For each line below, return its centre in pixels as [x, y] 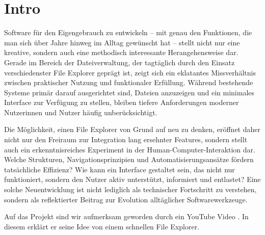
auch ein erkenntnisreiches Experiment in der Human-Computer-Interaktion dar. [130, 149]
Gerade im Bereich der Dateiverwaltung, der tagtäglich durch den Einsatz [120, 62]
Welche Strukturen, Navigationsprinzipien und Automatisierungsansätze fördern [129, 159]
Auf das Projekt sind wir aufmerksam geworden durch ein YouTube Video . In [126, 216]
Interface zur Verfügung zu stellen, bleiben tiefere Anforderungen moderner [122, 102]
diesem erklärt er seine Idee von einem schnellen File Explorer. [102, 226]
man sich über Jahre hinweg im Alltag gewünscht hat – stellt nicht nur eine [122, 42]
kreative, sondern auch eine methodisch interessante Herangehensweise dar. [121, 52]
